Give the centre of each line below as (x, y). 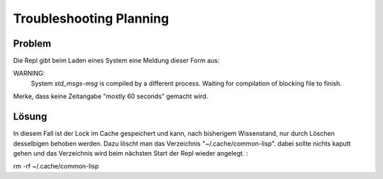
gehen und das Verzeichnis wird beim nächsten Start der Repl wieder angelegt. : (131, 153)
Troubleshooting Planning (91, 18)
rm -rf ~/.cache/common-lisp (56, 166)
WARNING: (29, 74)
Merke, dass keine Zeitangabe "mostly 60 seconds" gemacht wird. (111, 96)
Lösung (30, 117)
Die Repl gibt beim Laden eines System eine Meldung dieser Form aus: (116, 61)
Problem (32, 44)
